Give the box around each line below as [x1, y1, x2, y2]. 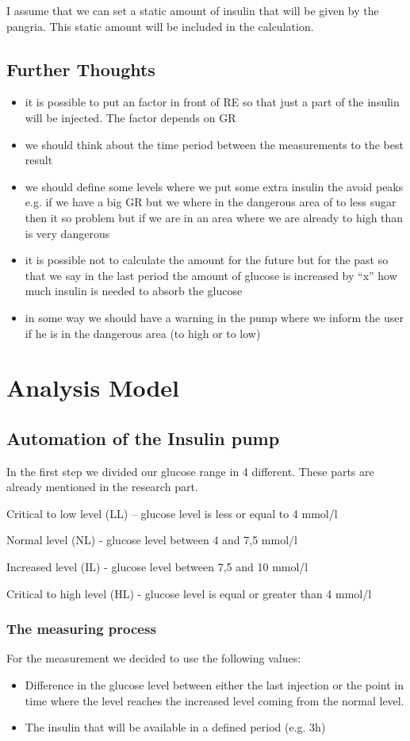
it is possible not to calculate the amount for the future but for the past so [25, 251, 389, 268]
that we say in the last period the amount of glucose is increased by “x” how [25, 267, 397, 283]
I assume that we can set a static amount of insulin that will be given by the [6, 2, 379, 18]
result [25, 152, 53, 168]
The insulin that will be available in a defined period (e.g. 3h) [25, 719, 326, 735]
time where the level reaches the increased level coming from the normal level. [25, 692, 404, 708]
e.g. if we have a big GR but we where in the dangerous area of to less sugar [25, 194, 397, 210]
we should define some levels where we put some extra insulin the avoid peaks [25, 178, 404, 194]
